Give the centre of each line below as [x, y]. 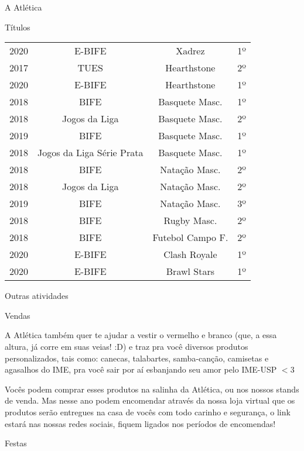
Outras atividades [37, 296]
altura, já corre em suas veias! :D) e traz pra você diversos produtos [127, 346]
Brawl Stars [190, 271]
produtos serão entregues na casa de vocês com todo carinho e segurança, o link [148, 412]
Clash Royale [190, 254]
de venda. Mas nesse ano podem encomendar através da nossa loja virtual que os [150, 400]
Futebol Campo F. [190, 237]
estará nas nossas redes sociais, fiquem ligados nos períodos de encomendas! [140, 423]
